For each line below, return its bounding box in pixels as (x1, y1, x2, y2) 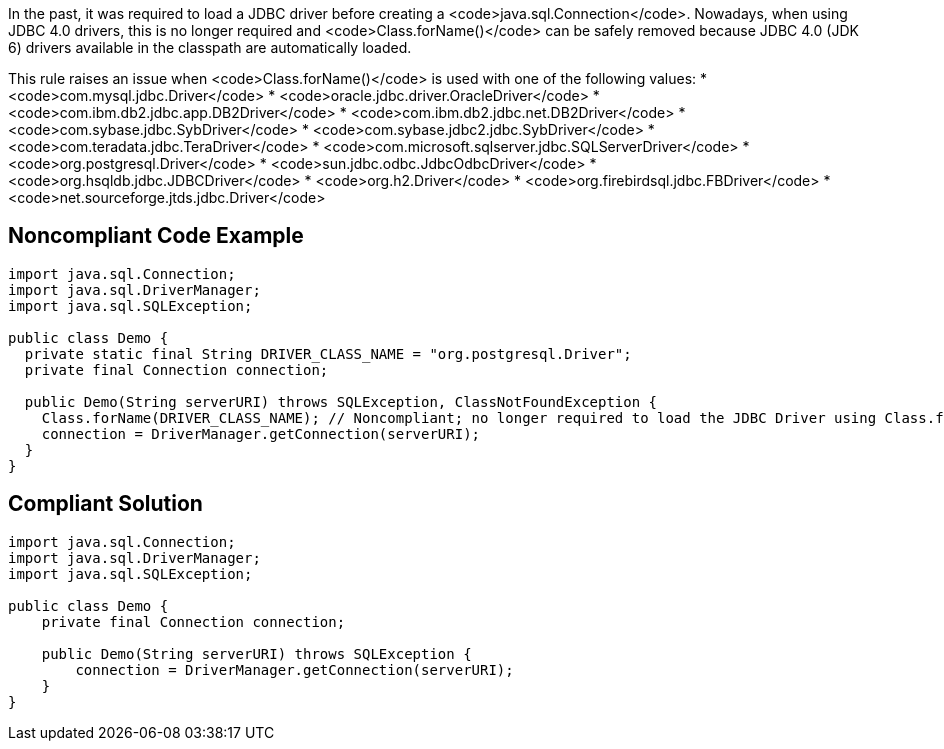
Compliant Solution (8, 491, 203, 517)
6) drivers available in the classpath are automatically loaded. (8, 39, 412, 56)
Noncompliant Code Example (8, 223, 304, 249)
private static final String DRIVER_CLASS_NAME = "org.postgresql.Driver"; (24, 345, 632, 362)
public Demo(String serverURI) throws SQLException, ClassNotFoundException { (24, 393, 658, 410)
